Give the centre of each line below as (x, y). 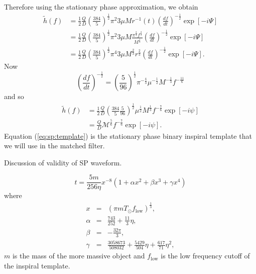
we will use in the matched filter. (54, 146)
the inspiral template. (37, 266)
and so (14, 96)
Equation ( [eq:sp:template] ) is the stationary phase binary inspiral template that (128, 135)
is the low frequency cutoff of (205, 256)
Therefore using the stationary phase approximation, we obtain (101, 7)
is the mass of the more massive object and (79, 256)
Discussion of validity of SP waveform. (63, 162)
